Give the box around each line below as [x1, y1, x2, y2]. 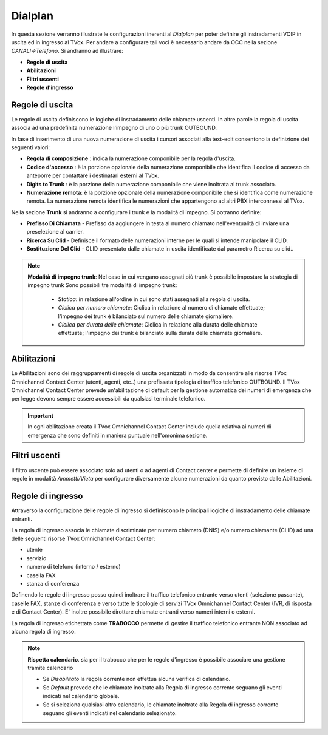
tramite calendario [27, 665, 73, 672]
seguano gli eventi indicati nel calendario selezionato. [43, 710, 177, 717]
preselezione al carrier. [26, 228, 84, 235]
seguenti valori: [11, 143, 50, 151]
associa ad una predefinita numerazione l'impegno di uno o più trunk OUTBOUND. [11, 124, 217, 132]
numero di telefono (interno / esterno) [26, 563, 121, 571]
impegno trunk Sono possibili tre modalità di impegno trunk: [27, 282, 177, 289]
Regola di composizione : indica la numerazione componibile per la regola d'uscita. [26, 155, 236, 162]
